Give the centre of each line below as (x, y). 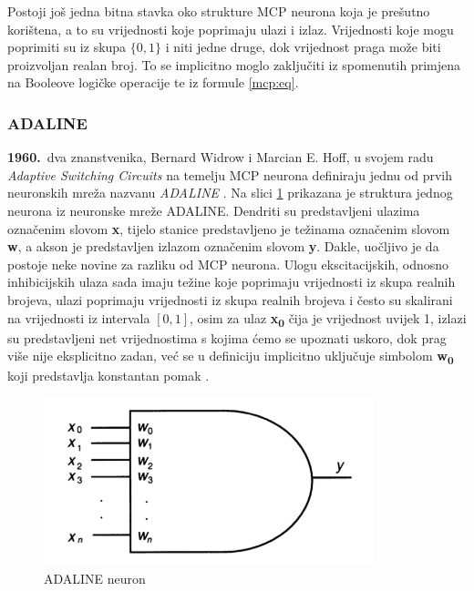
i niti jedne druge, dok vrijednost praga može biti (303, 47)
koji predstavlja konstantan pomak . (108, 376)
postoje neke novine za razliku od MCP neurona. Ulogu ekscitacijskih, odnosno (228, 264)
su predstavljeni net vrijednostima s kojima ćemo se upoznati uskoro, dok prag (227, 337)
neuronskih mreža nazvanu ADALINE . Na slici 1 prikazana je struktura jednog (230, 193)
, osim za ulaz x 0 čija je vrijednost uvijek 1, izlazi (328, 319)
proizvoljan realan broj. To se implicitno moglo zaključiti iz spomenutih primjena (234, 64)
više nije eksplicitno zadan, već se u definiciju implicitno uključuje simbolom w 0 (231, 357)
